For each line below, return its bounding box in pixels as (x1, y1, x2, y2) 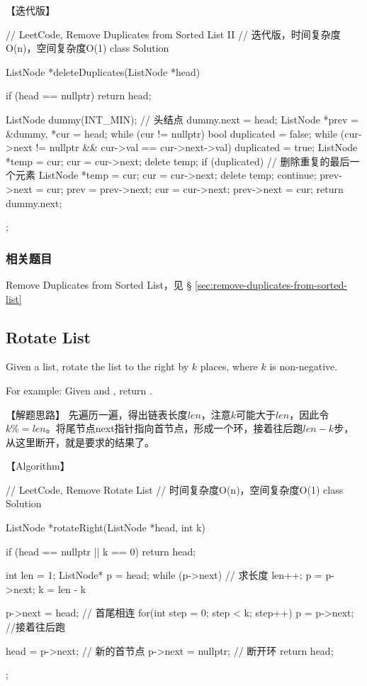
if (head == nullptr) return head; (6, 88, 152, 103)
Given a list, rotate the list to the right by (6, 359, 189, 374)
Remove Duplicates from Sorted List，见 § (6, 277, 192, 292)
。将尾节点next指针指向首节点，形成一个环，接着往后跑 (45, 421, 303, 436)
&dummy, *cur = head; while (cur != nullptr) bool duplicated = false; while (6, 126, 338, 140)
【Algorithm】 (6, 458, 70, 473)
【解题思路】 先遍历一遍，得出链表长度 (6, 406, 188, 421)
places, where (200, 359, 258, 374)
